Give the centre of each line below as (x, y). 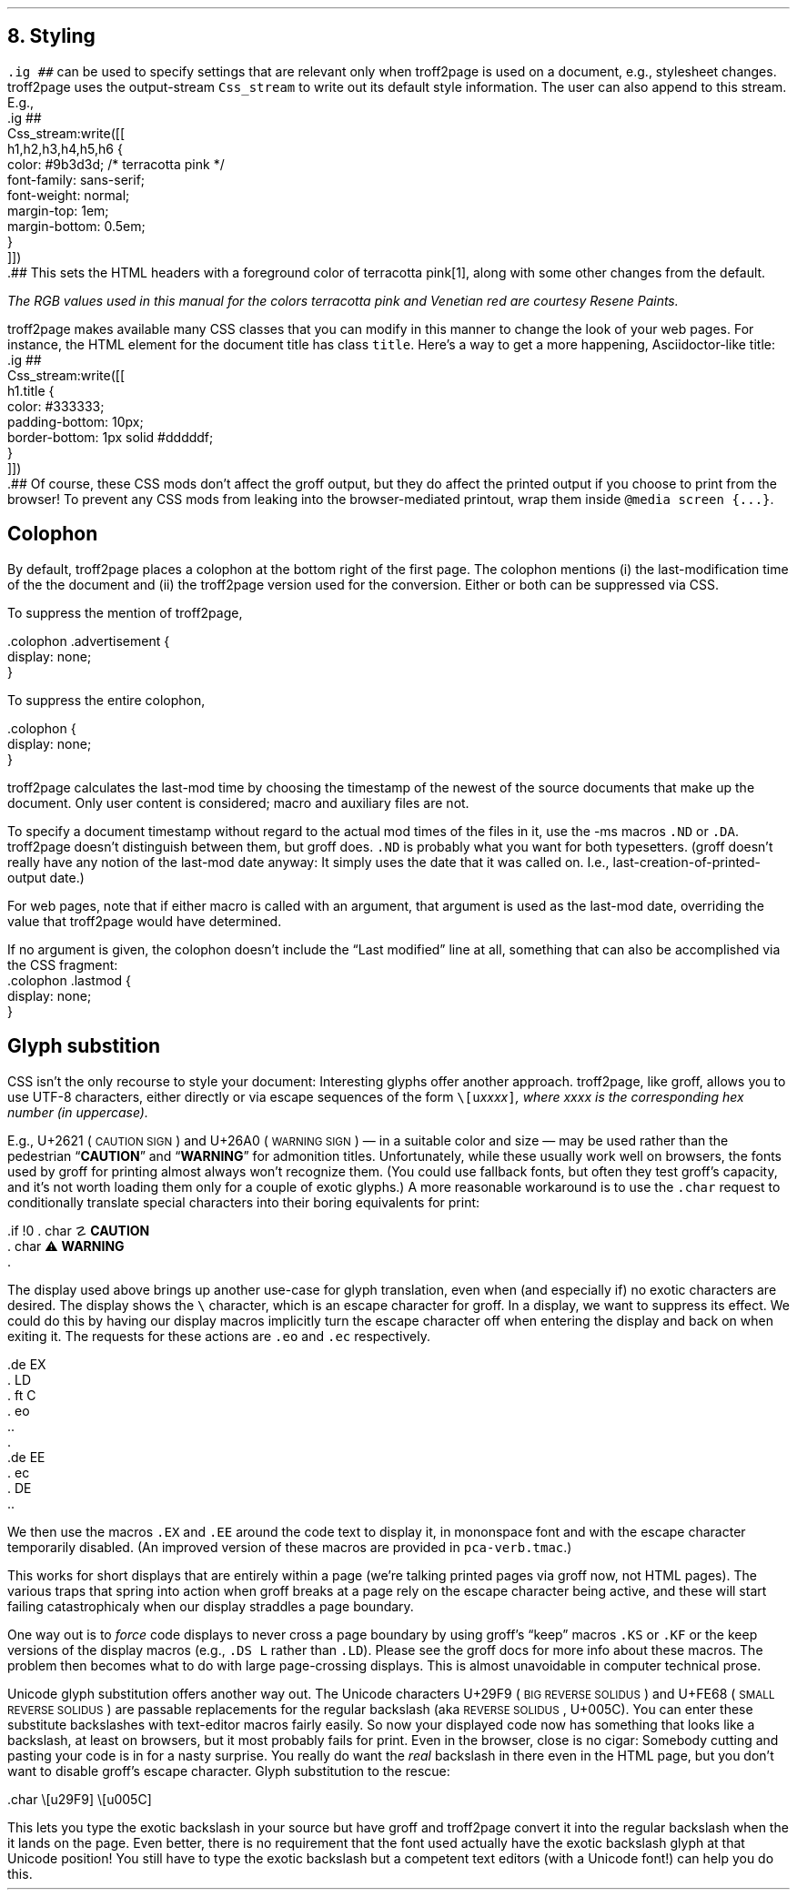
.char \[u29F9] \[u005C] (80, 1799)
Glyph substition (84, 1046)
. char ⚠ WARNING (66, 1246)
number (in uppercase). (78, 1112)
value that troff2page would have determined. (145, 921)
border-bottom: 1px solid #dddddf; (111, 437)
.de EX (27, 1364)
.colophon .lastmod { (70, 980)
